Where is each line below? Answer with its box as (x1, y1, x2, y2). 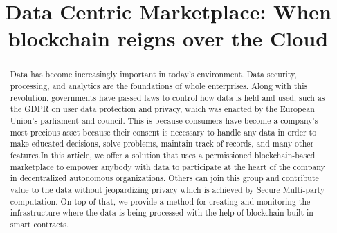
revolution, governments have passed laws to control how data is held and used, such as (10, 91, 325, 103)
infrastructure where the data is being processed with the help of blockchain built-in (10, 207, 313, 218)
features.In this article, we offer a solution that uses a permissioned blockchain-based (10, 149, 316, 160)
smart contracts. (10, 218, 69, 230)
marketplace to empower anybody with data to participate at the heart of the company (10, 160, 325, 172)
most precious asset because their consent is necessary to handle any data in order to (10, 126, 317, 138)
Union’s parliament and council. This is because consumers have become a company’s (10, 114, 318, 126)
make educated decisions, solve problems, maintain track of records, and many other (10, 138, 314, 149)
